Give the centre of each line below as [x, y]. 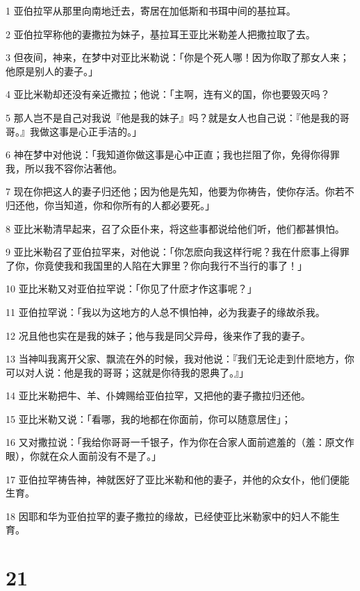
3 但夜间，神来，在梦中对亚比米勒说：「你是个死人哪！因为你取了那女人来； [178, 57]
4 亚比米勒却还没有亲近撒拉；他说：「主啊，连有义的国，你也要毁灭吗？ [168, 94]
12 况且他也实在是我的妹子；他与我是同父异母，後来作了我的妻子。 [158, 335]
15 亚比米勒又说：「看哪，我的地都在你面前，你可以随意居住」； [148, 418]
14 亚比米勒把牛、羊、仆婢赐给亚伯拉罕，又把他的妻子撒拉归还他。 [158, 396]
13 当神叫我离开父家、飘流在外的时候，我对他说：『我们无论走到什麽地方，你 [180, 359]
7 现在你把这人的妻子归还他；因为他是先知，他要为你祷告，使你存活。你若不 [180, 191]
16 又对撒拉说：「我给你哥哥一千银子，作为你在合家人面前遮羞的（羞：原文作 [180, 442]
